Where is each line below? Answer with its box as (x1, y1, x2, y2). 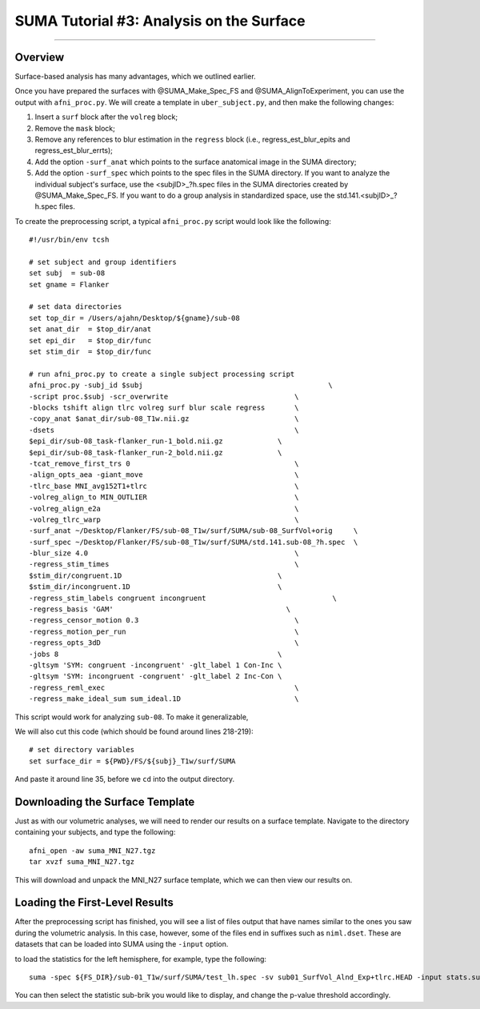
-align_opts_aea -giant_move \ (29, 470, 299, 479)
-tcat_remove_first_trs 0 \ (29, 458, 299, 468)
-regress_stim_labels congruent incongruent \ (29, 593, 338, 603)
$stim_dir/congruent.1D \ (29, 571, 282, 580)
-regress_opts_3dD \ (29, 639, 299, 647)
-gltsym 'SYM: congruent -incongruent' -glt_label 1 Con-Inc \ (29, 660, 282, 670)
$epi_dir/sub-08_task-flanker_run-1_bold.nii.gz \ (29, 437, 282, 446)
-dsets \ (29, 425, 299, 434)
